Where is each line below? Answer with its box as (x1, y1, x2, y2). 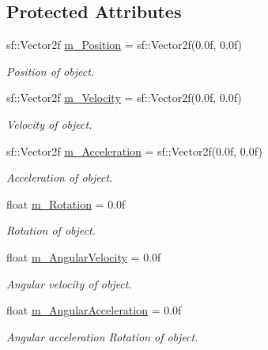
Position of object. (6, 62, 95, 79)
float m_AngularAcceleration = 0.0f (6, 302, 182, 318)
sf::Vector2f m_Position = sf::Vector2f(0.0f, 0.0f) (6, 36, 243, 53)
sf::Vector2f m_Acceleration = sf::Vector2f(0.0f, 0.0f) (6, 142, 262, 159)
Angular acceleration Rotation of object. (6, 328, 198, 344)
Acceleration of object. (6, 169, 113, 186)
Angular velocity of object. (6, 275, 132, 292)
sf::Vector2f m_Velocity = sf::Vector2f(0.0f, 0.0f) (6, 89, 242, 106)
